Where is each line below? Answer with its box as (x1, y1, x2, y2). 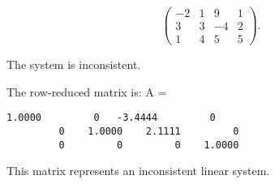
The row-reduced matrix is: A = (6, 83, 167, 100)
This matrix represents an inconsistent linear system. (6, 162, 270, 179)
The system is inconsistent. (6, 56, 141, 73)
